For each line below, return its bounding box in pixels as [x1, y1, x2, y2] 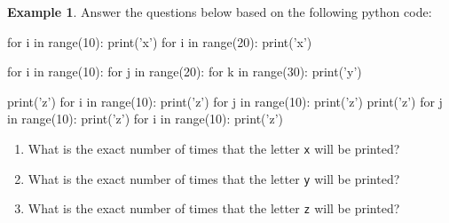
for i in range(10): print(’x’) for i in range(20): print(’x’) [7, 32, 312, 51]
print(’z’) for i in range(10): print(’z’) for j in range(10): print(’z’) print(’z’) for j [7, 92, 443, 110]
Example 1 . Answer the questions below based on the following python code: [7, 3, 432, 20]
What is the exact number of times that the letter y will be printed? [28, 169, 400, 187]
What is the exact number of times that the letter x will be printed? [28, 139, 400, 157]
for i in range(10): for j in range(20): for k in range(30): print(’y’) [7, 62, 362, 81]
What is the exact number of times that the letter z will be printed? [28, 199, 400, 218]
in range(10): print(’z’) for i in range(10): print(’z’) [7, 109, 283, 128]
